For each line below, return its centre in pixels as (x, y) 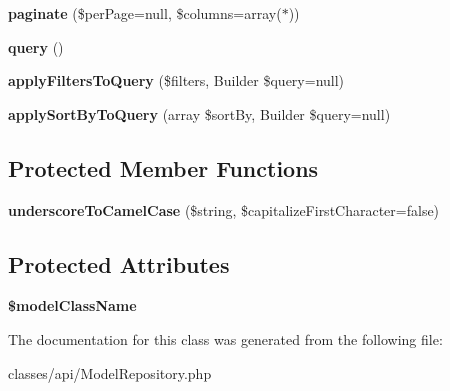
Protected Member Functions (163, 167)
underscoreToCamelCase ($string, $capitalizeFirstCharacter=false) (224, 209)
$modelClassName (72, 305)
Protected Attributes (119, 263)
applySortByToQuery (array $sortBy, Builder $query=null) (199, 113)
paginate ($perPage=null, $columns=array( (145, 13)
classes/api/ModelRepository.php (110, 372)
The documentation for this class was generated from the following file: (225, 338)
